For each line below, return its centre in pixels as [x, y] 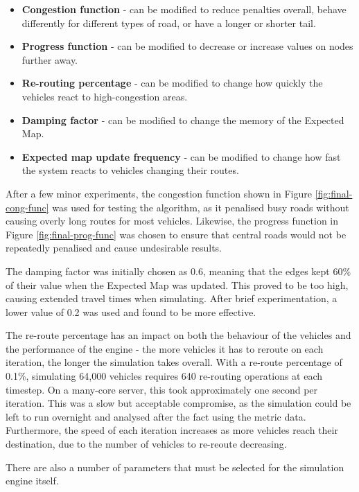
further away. [50, 59]
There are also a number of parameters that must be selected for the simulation [175, 467]
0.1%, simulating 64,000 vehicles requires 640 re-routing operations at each [164, 376]
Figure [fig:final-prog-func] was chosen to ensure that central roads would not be [176, 234]
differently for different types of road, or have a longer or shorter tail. [169, 23]
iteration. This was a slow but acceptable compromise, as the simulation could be [178, 403]
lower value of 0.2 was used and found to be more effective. [131, 311]
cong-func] [27, 207]
